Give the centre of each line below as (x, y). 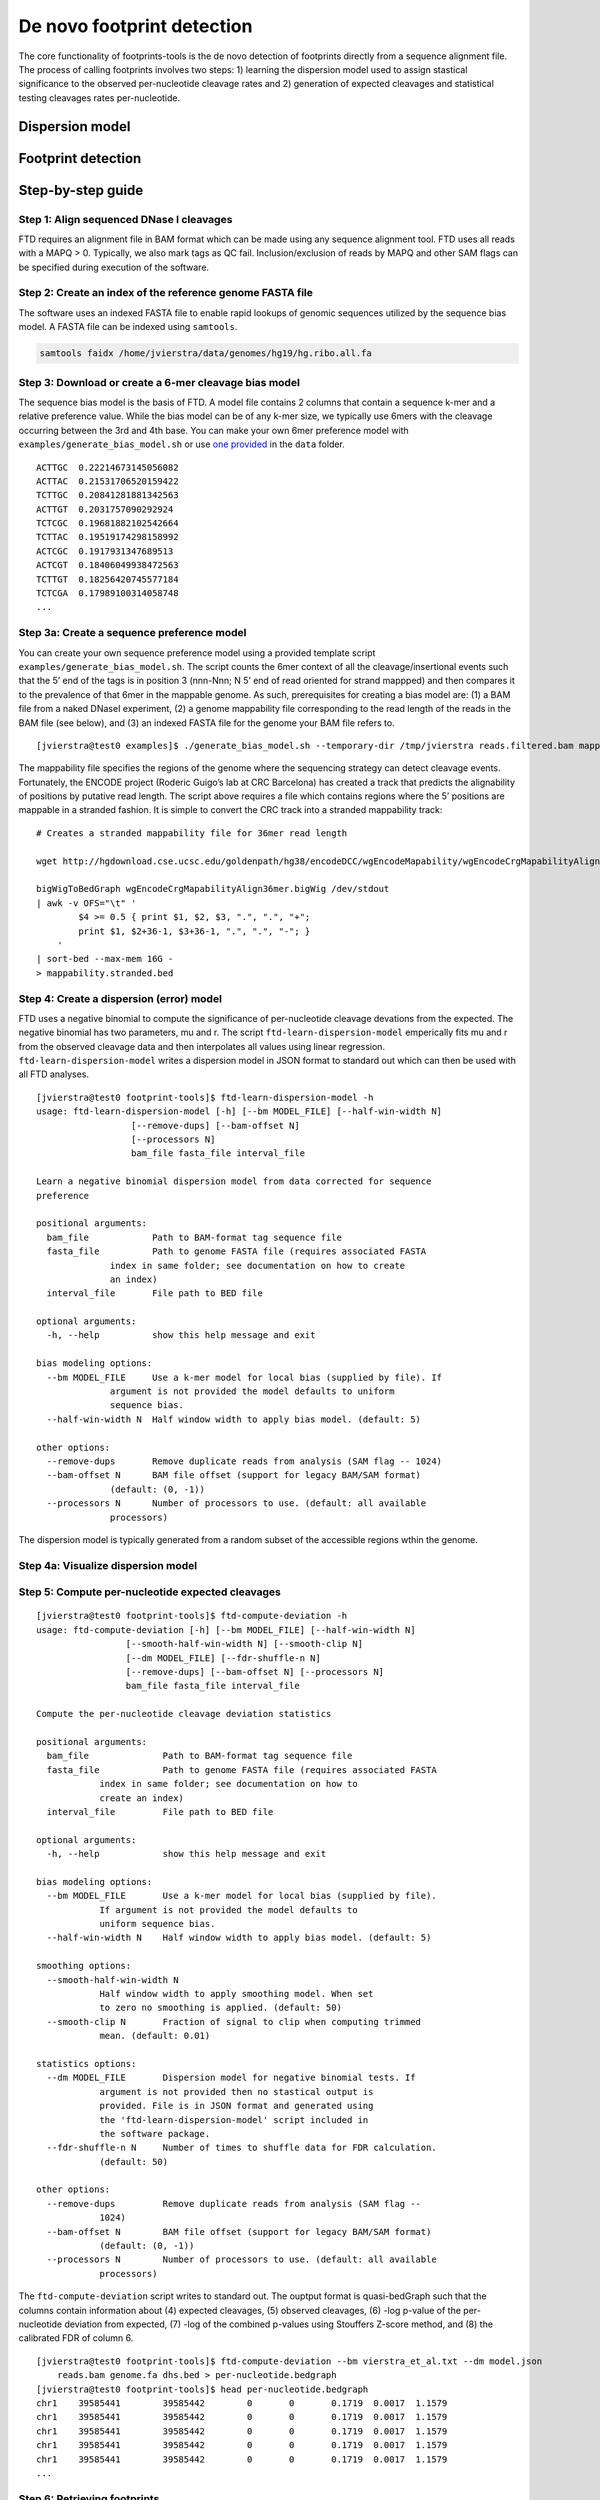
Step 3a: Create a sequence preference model (132, 633)
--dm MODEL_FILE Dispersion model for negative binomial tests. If (231, 2078)
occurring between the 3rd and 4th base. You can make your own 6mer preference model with (213, 430)
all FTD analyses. (54, 1074)
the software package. (155, 2133)
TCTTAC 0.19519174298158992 (107, 537)
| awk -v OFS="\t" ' (86, 903)
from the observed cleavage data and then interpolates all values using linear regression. (201, 1046)
